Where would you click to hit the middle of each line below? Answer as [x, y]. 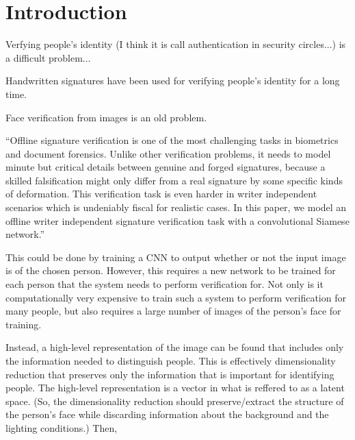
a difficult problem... [48, 57]
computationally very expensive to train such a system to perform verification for [176, 297]
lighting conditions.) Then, [62, 427]
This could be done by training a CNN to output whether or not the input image [176, 257]
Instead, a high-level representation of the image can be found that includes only [175, 347]
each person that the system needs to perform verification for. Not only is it [165, 284]
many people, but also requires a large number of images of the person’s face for [173, 311]
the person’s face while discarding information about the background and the [167, 414]
